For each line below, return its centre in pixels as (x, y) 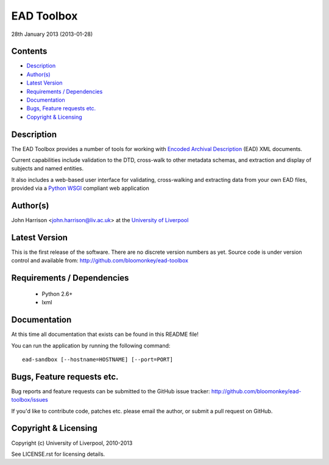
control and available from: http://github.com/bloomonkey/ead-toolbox (100, 260)
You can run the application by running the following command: (91, 345)
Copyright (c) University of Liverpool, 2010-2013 (72, 443)
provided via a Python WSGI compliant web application (80, 188)
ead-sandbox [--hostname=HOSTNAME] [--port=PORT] (98, 359)
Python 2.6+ (57, 294)
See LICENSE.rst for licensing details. (58, 454)
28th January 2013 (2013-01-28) (52, 34)
